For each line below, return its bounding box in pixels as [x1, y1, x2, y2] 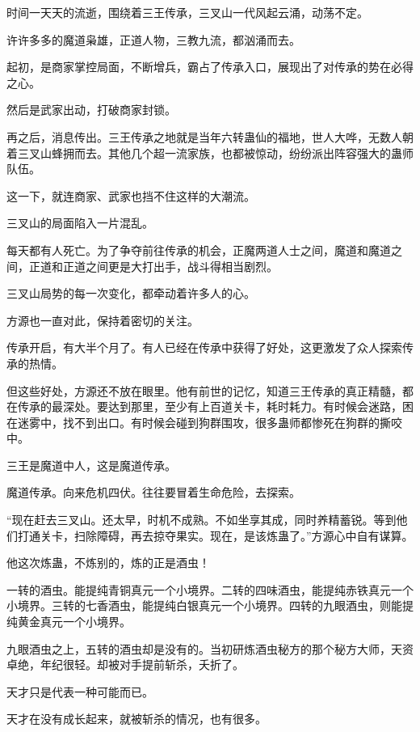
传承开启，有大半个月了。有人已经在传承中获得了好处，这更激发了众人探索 [6, 339, 402, 356]
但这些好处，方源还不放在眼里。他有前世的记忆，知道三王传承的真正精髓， [6, 382, 402, 399]
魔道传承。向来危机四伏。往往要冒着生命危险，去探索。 [6, 484, 300, 501]
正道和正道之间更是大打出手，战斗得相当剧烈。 [28, 257, 278, 274]
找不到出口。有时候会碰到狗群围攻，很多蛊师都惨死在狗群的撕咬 [62, 413, 402, 430]
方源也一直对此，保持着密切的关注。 [6, 311, 199, 328]
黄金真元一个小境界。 [17, 613, 131, 630]
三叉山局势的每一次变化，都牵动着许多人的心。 [6, 285, 255, 302]
